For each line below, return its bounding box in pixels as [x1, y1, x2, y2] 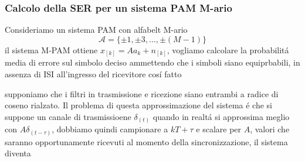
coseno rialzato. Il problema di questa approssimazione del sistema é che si [5, 99, 272, 111]
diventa [5, 147, 31, 159]
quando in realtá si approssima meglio [152, 110, 290, 122]
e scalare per [196, 123, 242, 135]
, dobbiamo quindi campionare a [52, 123, 168, 135]
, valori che [250, 123, 290, 135]
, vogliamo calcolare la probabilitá [167, 43, 289, 56]
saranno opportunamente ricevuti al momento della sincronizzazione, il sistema [5, 135, 288, 148]
